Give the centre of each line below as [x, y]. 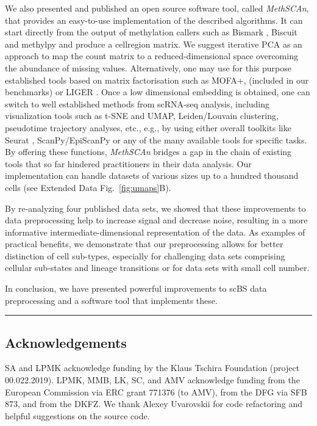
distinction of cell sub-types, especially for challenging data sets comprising [145, 255]
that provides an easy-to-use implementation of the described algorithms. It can [154, 20]
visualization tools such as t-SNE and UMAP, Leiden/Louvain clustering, [142, 116]
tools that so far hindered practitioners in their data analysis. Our [128, 163]
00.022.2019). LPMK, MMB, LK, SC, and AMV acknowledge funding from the [152, 380]
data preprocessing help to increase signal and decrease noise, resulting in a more [156, 220]
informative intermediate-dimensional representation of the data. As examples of [155, 232]
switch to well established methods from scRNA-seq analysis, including [137, 103]
